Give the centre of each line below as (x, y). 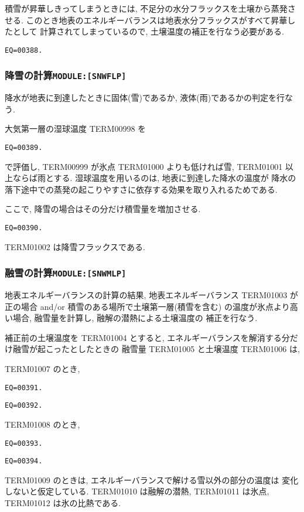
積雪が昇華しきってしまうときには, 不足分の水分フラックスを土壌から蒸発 (146, 8)
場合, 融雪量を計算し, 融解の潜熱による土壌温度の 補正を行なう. (135, 318)
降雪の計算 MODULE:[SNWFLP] (66, 75)
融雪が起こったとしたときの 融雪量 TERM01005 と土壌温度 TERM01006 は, (156, 349)
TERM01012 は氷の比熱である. (63, 503)
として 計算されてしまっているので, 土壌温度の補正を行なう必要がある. (148, 31)
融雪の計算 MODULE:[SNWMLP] (66, 273)
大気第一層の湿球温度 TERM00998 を (76, 129)
